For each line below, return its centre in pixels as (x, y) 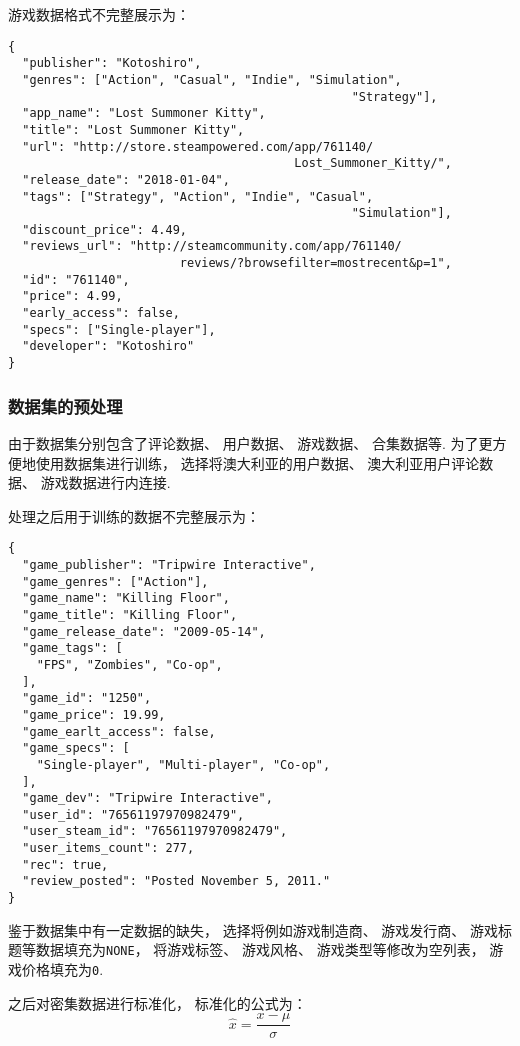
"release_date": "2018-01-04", (126, 179)
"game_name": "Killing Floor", (126, 598)
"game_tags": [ (72, 648)
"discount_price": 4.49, (104, 229)
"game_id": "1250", (87, 698)
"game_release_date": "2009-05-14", (144, 631)
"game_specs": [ (76, 748)
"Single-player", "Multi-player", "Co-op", (183, 764)
